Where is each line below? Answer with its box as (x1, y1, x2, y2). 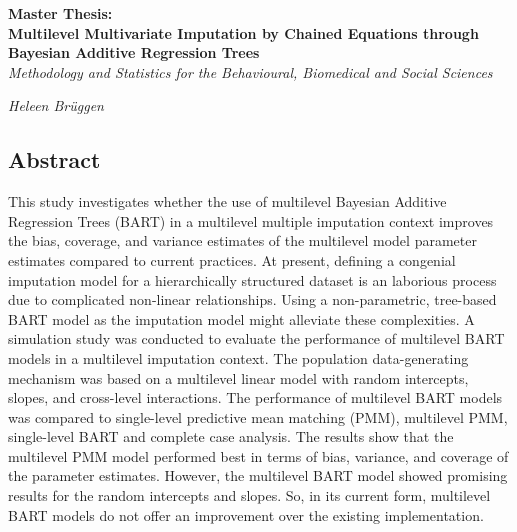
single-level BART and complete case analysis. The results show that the (8, 426, 454, 447)
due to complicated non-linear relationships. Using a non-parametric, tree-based (8, 289, 497, 310)
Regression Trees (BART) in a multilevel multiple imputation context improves (8, 210, 494, 231)
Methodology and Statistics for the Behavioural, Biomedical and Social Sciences (8, 61, 493, 82)
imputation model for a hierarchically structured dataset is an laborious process (8, 269, 497, 290)
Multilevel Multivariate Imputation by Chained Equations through (8, 22, 479, 43)
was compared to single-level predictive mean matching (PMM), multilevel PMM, (8, 406, 508, 427)
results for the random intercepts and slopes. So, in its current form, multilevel (8, 485, 491, 506)
